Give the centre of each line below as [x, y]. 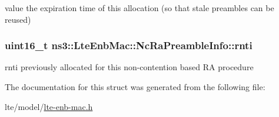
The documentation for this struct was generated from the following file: [135, 87]
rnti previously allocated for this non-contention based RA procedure [129, 67]
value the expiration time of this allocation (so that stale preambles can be [139, 8]
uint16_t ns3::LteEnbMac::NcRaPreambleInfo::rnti [129, 45]
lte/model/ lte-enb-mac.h [49, 106]
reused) [18, 19]
